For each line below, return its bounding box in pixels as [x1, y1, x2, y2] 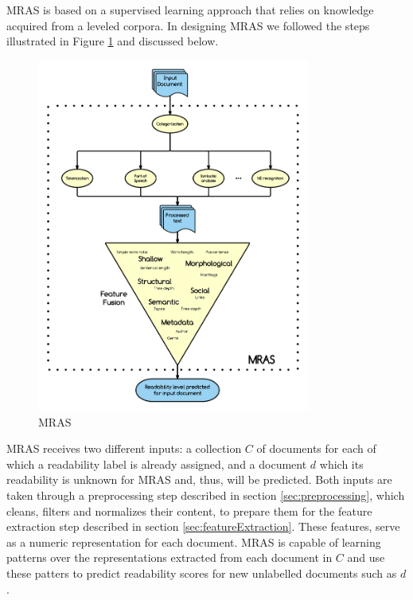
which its [319, 455, 364, 472]
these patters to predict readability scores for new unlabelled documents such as [6, 564, 397, 581]
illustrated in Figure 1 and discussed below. [6, 33, 219, 49]
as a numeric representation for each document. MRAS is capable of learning [6, 533, 381, 550]
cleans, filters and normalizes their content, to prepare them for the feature [6, 502, 372, 519]
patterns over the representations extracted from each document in [6, 549, 333, 566]
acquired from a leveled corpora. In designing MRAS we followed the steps [6, 17, 370, 33]
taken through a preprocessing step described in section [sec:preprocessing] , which [6, 486, 405, 503]
